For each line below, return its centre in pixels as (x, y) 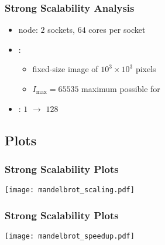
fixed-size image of (65, 69)
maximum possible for (121, 89)
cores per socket (117, 30)
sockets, (61, 30)
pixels (146, 69)
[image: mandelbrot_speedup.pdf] (70, 237)
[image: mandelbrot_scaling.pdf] (70, 190)
